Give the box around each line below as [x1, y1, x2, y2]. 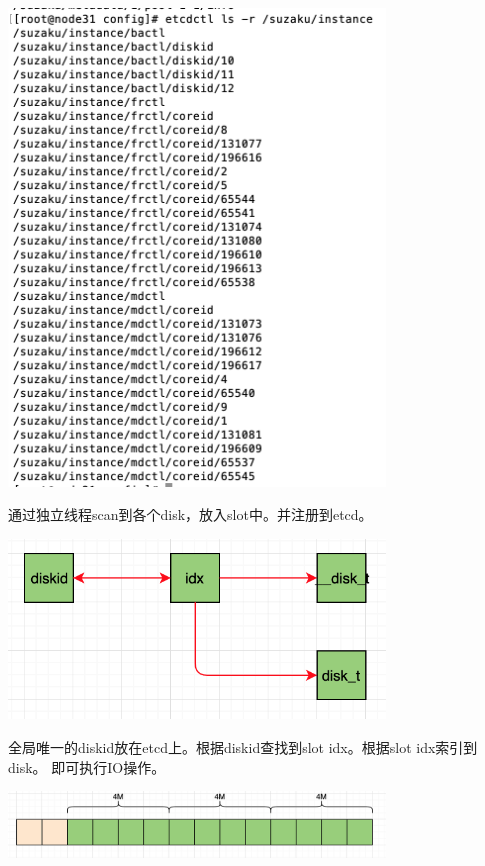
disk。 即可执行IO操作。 [8, 756, 166, 777]
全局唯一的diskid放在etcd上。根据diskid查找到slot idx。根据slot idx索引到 [8, 737, 478, 758]
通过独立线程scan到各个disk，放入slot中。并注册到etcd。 [8, 504, 373, 525]
